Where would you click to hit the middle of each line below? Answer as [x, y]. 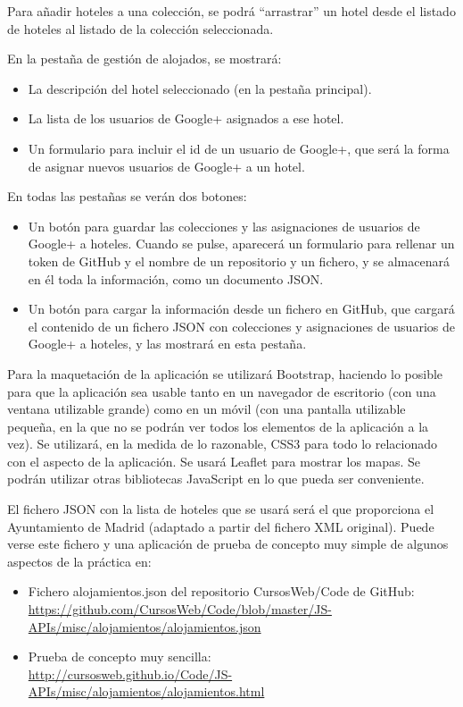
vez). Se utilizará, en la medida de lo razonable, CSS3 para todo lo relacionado [223, 444]
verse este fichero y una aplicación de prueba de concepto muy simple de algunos [228, 544]
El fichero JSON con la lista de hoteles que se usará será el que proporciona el [221, 509]
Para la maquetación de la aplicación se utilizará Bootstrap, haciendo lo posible [225, 373]
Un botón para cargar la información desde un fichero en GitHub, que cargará [241, 309]
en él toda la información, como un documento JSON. [176, 278]
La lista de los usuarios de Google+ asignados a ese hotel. [186, 118]
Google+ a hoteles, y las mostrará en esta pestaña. [167, 344]
